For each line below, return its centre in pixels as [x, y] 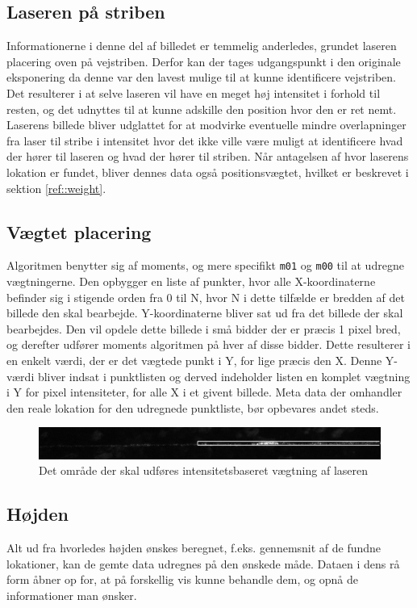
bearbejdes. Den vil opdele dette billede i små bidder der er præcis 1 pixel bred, [204, 328]
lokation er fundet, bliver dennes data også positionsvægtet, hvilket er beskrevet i [208, 172]
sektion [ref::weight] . [56, 188]
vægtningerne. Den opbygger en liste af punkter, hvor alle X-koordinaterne [191, 281]
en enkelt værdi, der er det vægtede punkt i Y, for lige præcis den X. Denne [194, 360]
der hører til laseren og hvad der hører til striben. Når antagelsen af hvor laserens [208, 156]
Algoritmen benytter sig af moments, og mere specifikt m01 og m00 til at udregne [205, 265]
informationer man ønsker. [72, 595]
